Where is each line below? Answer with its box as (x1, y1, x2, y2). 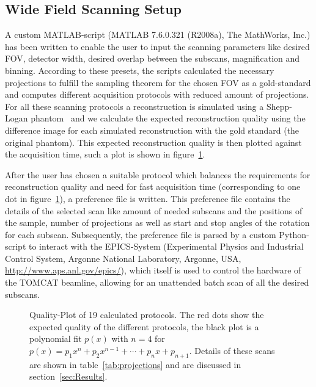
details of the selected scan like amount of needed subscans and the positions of (5, 204, 303, 217)
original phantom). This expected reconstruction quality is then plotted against (5, 136, 302, 148)
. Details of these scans (189, 344, 275, 357)
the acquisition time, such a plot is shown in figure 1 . (5, 148, 205, 161)
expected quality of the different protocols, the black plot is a (29, 320, 259, 333)
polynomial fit (29, 332, 82, 345)
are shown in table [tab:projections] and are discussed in (29, 358, 241, 371)
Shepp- (266, 99, 292, 112)
